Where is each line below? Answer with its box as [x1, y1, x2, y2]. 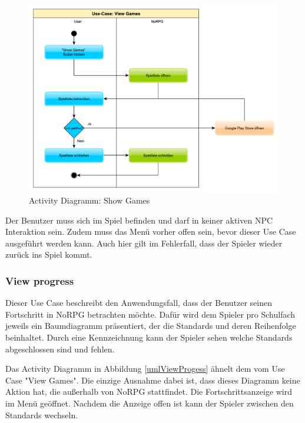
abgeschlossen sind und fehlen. [5, 342, 115, 355]
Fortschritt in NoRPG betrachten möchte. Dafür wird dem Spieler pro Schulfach [5, 308, 296, 320]
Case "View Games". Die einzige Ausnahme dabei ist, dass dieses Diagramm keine [5, 374, 300, 386]
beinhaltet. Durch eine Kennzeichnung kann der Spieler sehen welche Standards [5, 331, 293, 343]
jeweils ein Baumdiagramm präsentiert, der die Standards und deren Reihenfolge [5, 319, 296, 332]
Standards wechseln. [5, 408, 78, 421]
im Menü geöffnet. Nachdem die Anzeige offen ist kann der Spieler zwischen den [5, 397, 294, 409]
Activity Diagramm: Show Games [29, 194, 150, 206]
